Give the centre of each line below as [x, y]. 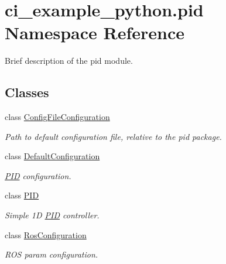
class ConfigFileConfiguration [57, 117]
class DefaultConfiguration [52, 156]
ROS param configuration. [52, 254]
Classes [27, 92]
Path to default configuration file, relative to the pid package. [113, 136]
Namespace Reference [95, 32]
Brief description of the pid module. [69, 61]
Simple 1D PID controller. [52, 215]
